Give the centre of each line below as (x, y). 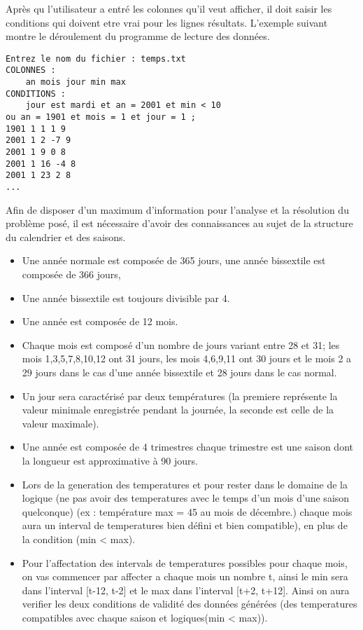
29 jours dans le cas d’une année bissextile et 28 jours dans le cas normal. (179, 372)
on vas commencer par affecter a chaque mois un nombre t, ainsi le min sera (185, 576)
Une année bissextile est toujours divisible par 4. (126, 297)
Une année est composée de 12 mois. (100, 321)
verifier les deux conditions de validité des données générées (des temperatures (190, 604)
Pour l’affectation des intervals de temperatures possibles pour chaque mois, (185, 562)
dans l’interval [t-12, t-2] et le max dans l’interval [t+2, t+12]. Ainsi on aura (186, 590)
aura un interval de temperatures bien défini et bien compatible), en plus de (185, 525)
